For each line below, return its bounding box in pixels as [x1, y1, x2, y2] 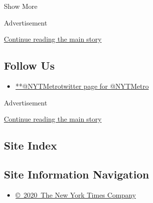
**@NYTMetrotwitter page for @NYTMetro [15, 80, 149, 91]
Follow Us [4, 58, 55, 73]
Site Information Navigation [4, 166, 149, 181]
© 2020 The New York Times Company [15, 189, 136, 200]
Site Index [4, 138, 57, 153]
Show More [4, 1, 38, 11]
